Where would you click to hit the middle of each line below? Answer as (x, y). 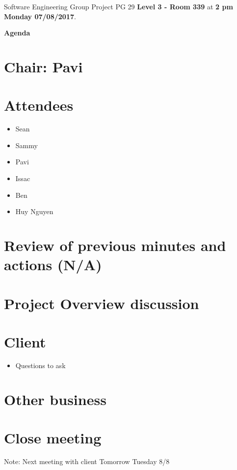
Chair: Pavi (43, 66)
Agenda (17, 33)
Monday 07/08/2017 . (40, 16)
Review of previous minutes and (115, 245)
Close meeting (53, 438)
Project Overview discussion (102, 303)
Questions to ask (40, 365)
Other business (55, 399)
